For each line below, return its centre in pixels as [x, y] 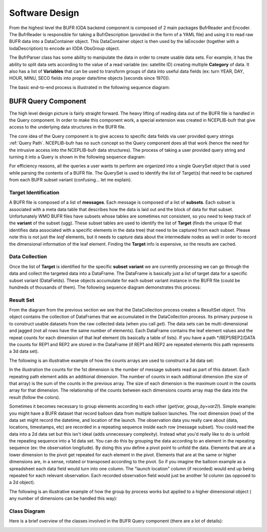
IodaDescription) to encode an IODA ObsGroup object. [65, 48]
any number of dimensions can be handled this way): [63, 498]
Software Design [44, 13]
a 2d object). [22, 483]
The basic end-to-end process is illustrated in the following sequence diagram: [89, 87]
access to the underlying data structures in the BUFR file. [67, 127]
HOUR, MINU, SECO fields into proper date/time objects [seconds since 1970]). [90, 78]
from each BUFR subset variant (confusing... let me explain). [70, 180]
